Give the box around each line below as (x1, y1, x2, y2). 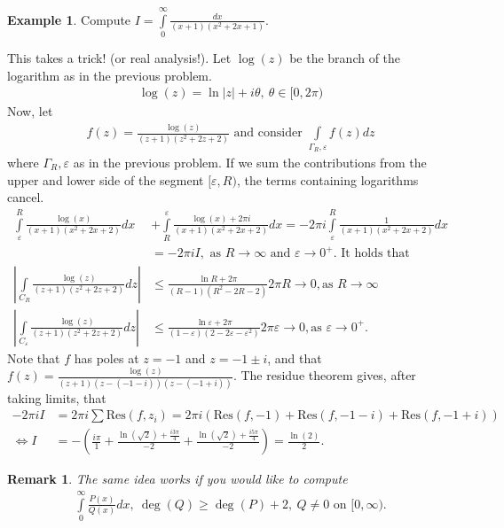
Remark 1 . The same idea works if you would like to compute (7, 470, 348, 488)
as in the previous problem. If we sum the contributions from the (73, 153, 427, 172)
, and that (267, 348, 322, 367)
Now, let (7, 102, 53, 120)
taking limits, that (7, 388, 106, 407)
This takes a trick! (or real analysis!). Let (7, 49, 232, 67)
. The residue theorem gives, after (232, 366, 416, 384)
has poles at (74, 348, 139, 367)
